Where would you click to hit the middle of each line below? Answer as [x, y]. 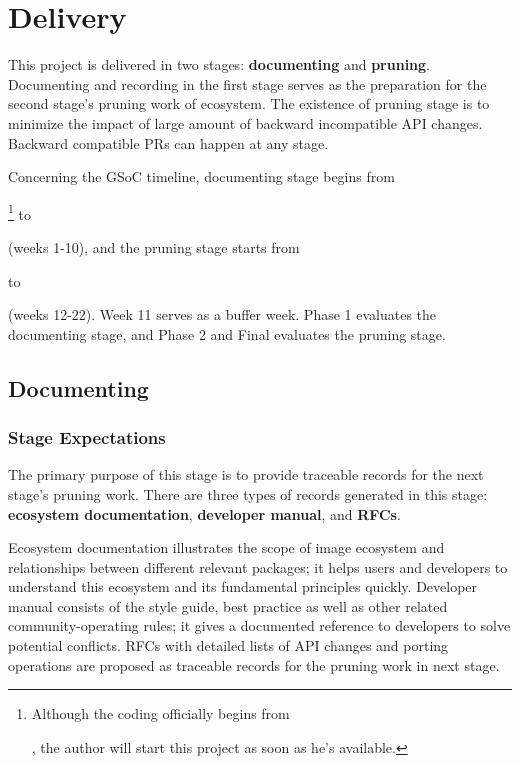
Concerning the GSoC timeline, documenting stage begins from [201, 176]
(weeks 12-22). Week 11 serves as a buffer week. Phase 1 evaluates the [222, 314]
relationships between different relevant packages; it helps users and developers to [258, 566]
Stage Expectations [87, 437]
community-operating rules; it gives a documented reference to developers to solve [259, 625]
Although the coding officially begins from [160, 713]
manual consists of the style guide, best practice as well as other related [228, 605]
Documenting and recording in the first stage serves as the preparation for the [247, 83]
